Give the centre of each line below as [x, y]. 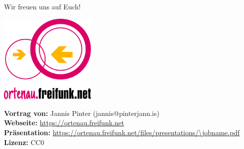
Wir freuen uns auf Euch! [42, 6]
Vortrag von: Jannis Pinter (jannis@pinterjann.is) [82, 113]
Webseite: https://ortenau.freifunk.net [64, 123]
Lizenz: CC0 [24, 142]
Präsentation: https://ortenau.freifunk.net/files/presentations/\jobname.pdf [122, 132]
